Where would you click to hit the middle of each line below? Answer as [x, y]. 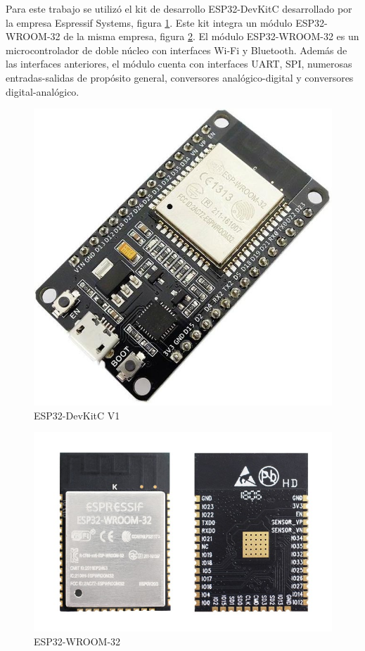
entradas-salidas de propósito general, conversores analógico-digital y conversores [180, 77]
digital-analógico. [43, 91]
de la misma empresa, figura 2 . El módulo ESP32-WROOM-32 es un [211, 36]
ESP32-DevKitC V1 [77, 415]
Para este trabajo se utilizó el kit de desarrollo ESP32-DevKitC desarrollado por [179, 8]
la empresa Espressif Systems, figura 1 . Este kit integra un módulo [149, 22]
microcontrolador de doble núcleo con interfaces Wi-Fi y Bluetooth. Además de [177, 50]
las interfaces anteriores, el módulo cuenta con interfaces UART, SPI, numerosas [179, 64]
